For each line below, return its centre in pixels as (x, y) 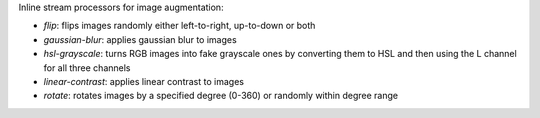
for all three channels (87, 67)
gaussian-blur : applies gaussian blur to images (140, 39)
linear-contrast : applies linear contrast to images (144, 81)
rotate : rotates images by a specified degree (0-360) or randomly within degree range (221, 96)
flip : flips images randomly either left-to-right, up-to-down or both (179, 26)
